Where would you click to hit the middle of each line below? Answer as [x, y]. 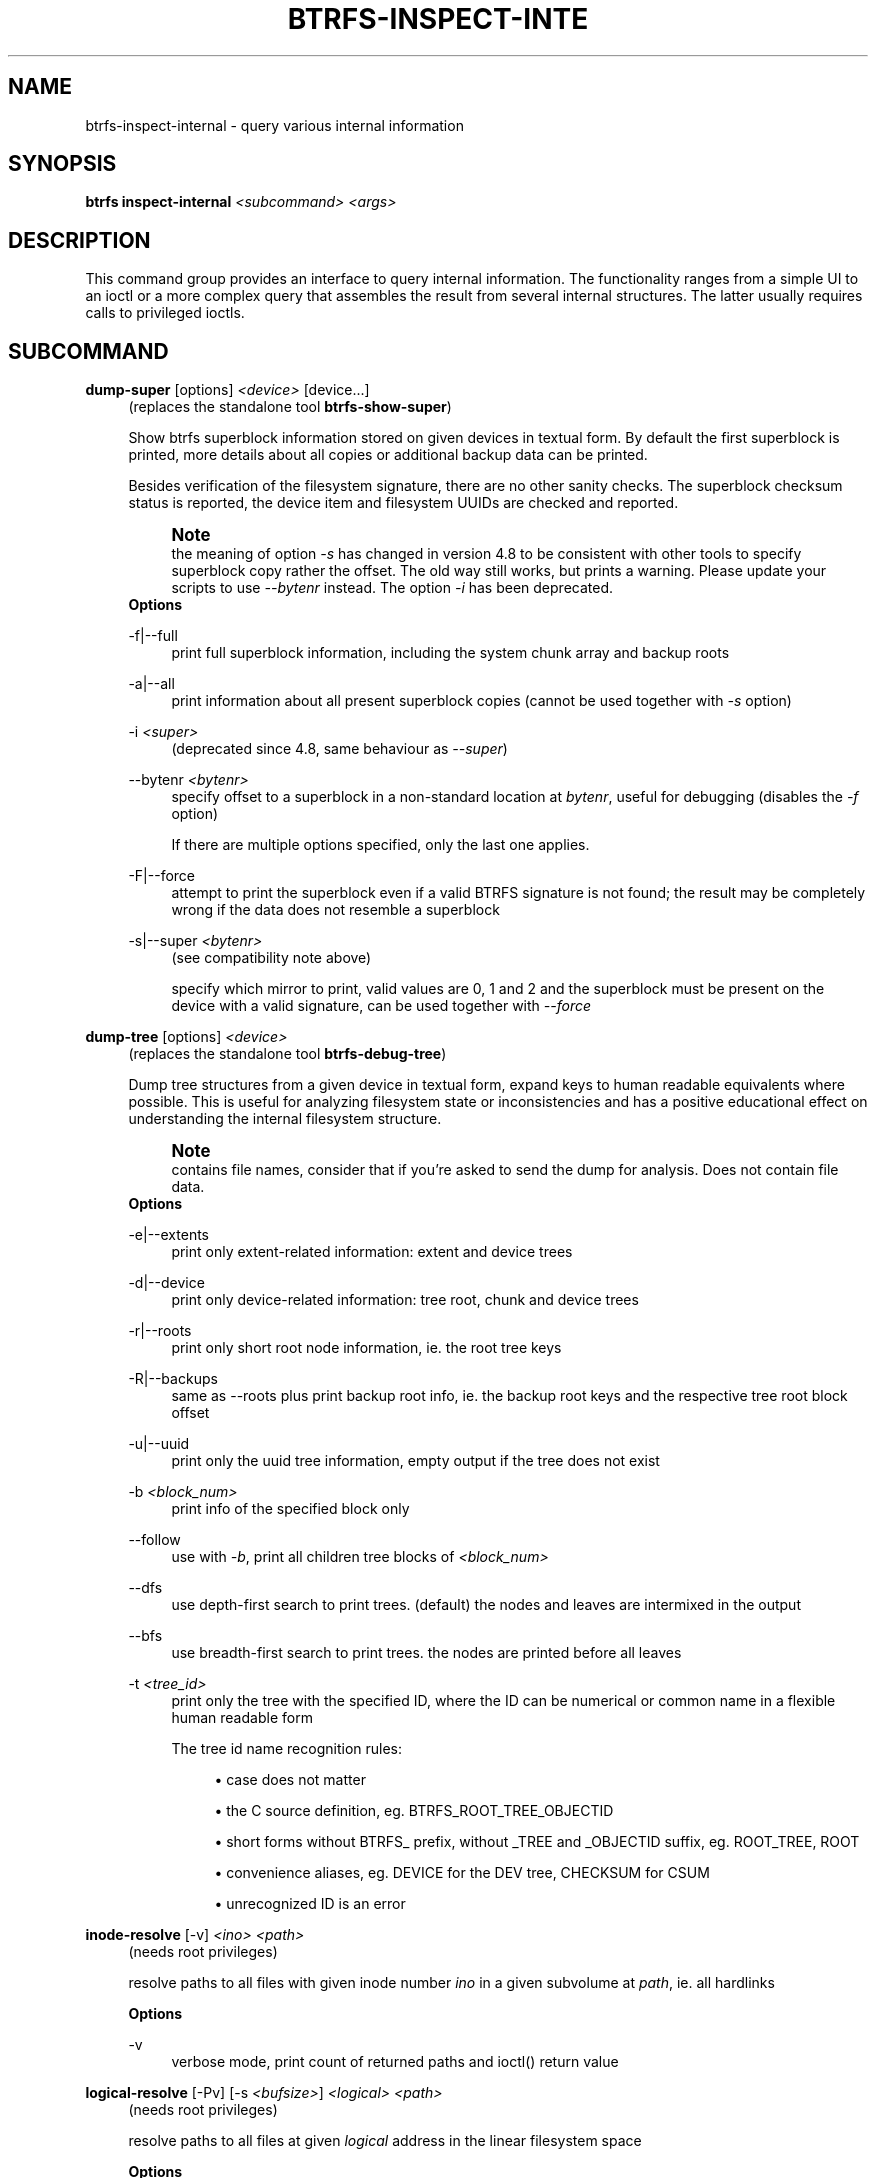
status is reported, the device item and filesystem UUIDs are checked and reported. [403, 503]
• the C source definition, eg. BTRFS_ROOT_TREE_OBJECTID [414, 1811]
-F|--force [161, 876]
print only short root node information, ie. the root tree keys [366, 1348]
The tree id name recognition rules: [287, 1749]
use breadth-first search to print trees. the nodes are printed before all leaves [426, 1653]
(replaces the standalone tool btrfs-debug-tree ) [287, 1054]
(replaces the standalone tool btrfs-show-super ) [290, 407]
